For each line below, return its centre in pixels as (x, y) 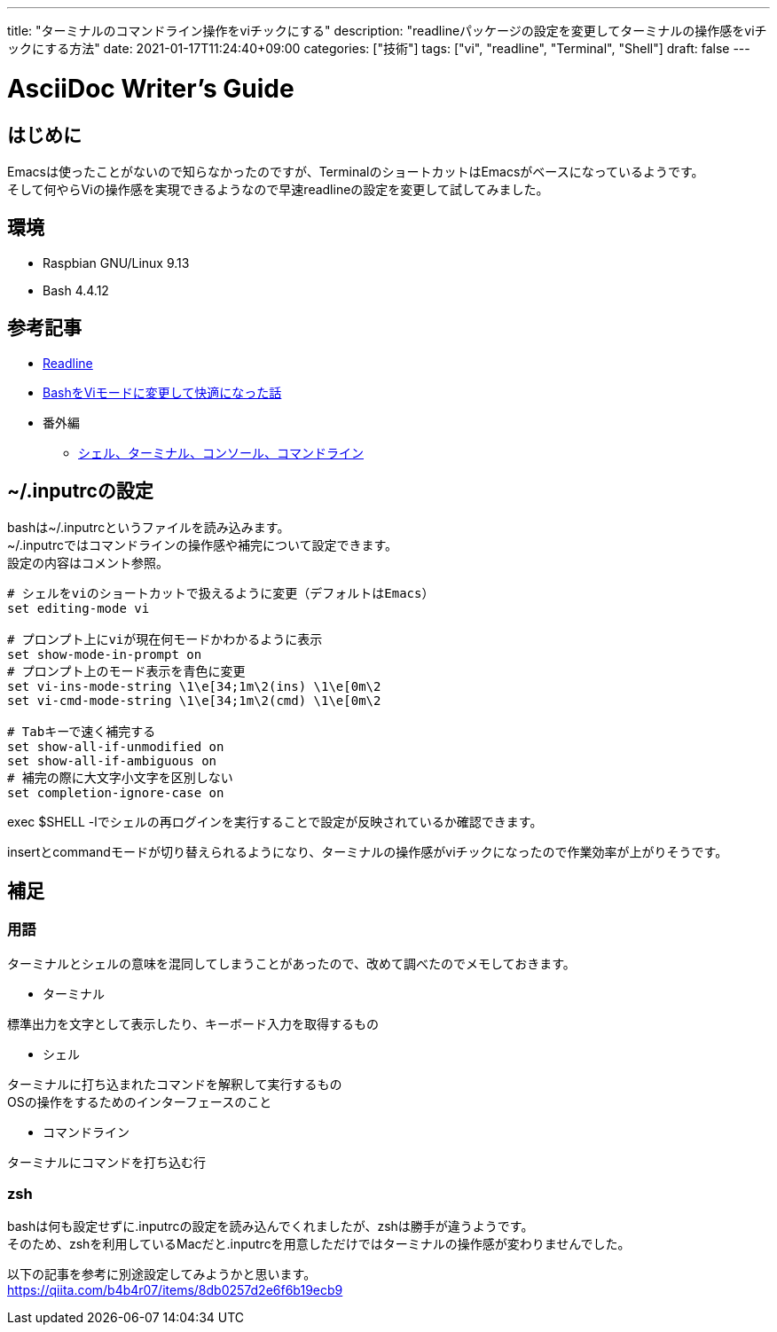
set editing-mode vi (78, 609)
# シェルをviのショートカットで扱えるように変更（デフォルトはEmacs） (221, 594)
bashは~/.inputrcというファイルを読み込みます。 (149, 528)
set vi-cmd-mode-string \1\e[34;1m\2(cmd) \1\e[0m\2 (194, 701)
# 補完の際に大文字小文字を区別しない (120, 778)
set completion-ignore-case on (116, 793)
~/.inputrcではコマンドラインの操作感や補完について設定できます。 (203, 545)
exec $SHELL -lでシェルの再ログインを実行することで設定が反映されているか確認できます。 (275, 822)
